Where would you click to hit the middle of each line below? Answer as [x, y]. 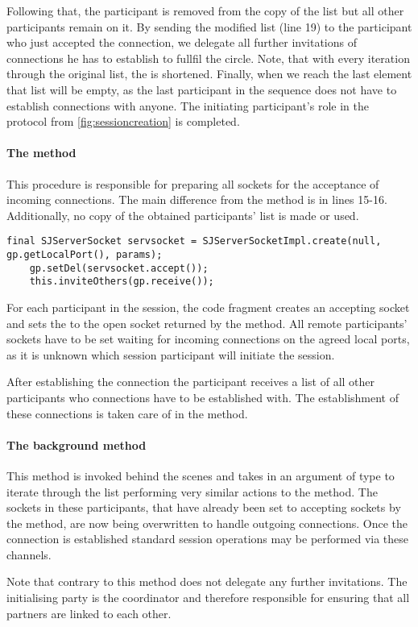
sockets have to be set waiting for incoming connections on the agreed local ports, [208, 339]
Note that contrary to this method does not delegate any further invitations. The [207, 581]
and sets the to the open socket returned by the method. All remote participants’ [207, 323]
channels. [29, 554]
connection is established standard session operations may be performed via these [207, 539]
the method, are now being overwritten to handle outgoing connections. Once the [207, 523]
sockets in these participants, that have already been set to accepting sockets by [204, 507]
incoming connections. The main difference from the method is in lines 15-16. [197, 199]
